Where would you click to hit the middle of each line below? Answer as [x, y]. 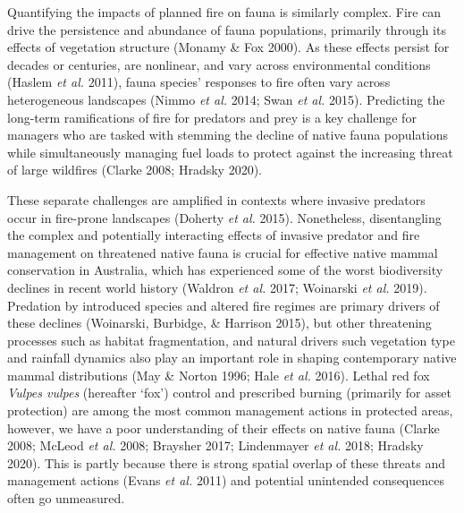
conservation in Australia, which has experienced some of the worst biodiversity [225, 270]
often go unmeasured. [66, 498]
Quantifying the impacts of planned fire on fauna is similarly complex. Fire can [224, 12]
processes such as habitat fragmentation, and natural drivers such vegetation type [231, 340]
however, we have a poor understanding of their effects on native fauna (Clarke [224, 427]
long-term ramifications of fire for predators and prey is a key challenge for [212, 117]
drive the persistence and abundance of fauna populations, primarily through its [227, 29]
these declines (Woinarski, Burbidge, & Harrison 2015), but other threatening [219, 323]
